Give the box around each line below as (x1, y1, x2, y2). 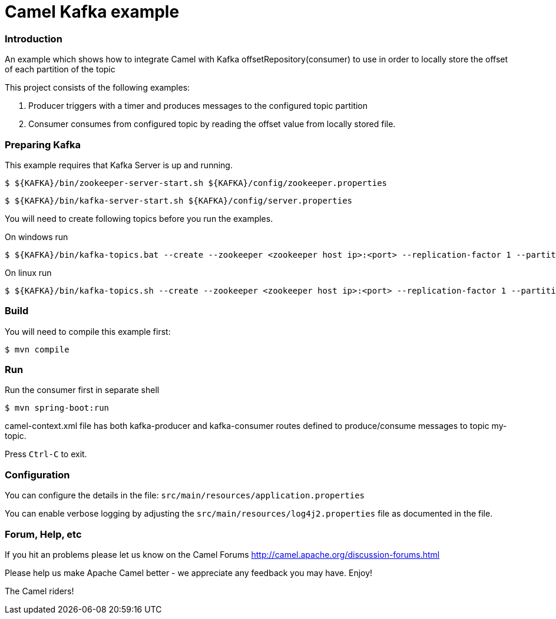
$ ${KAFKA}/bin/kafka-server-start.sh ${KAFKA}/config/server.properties (5, 195, 353, 205)
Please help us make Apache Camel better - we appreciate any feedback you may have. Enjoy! (5, 567, 373, 578)
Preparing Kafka (5, 138, 81, 151)
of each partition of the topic (5, 64, 115, 75)
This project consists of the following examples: (5, 82, 190, 93)
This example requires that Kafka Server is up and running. (5, 159, 233, 170)
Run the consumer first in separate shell (5, 385, 160, 395)
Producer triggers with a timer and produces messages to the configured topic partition (28, 101, 368, 111)
